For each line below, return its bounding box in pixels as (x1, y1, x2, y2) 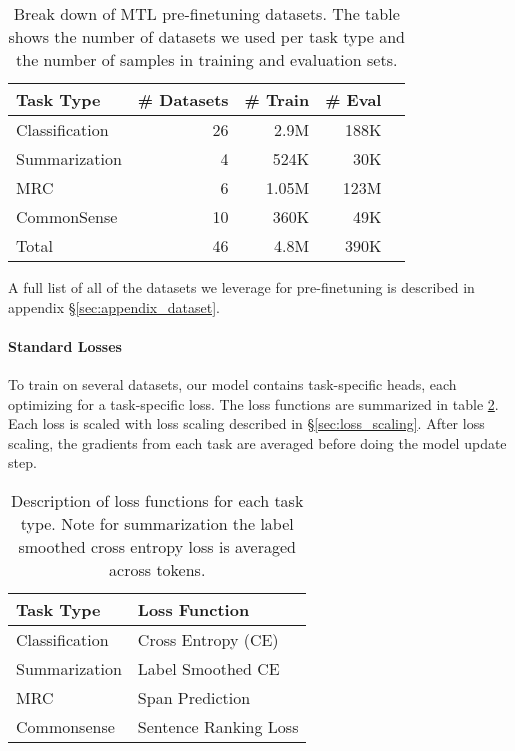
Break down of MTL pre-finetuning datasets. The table (13, 2, 400, 25)
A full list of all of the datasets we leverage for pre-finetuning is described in (8, 277, 475, 297)
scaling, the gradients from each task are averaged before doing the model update (8, 432, 507, 453)
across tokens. (109, 557, 206, 581)
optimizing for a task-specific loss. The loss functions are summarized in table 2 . (8, 393, 499, 414)
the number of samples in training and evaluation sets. (16, 48, 398, 71)
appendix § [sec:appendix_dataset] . (8, 296, 220, 317)
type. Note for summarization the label (20, 511, 294, 535)
